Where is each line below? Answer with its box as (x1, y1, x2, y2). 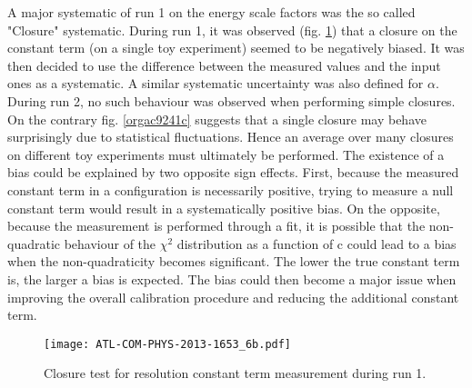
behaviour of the (64, 234, 156, 253)
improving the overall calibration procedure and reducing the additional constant (7, 287, 459, 306)
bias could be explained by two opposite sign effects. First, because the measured (7, 163, 459, 182)
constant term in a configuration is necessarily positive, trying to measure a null (7, 180, 454, 199)
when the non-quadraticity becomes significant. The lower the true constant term (7, 252, 460, 271)
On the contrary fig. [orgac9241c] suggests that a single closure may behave (7, 109, 427, 128)
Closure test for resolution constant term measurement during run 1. (44, 363, 427, 383)
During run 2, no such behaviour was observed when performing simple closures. (7, 91, 456, 110)
